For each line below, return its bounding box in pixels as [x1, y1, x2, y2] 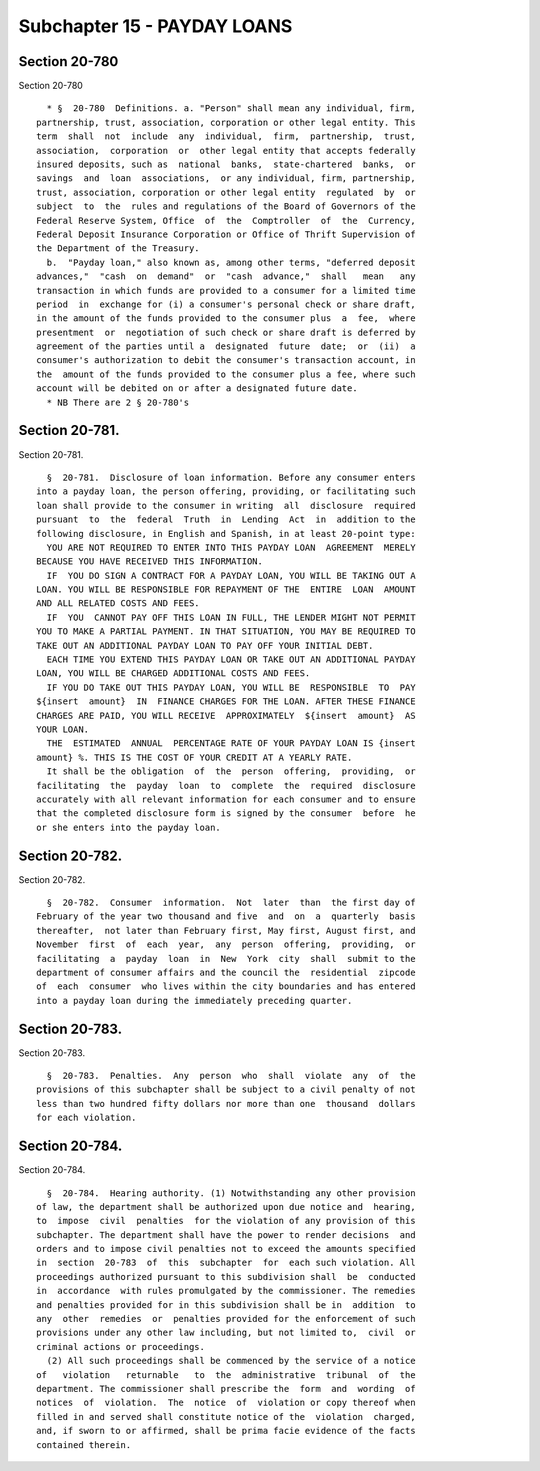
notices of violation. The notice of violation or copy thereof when [36, 1397, 416, 1409]
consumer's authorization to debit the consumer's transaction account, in [36, 355, 416, 366]
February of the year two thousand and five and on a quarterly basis [36, 911, 416, 922]
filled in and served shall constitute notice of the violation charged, [36, 1411, 416, 1422]
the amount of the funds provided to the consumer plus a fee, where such [36, 368, 416, 380]
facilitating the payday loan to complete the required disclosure [36, 780, 416, 791]
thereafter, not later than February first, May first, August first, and [36, 925, 416, 936]
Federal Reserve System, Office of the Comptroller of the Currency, [36, 215, 416, 226]
